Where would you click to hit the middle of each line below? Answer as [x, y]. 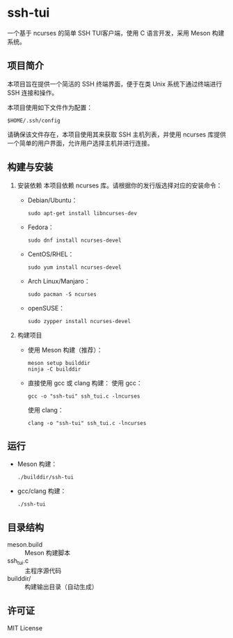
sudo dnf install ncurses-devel [74, 240]
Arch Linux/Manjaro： [59, 281]
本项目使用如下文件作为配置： [50, 107]
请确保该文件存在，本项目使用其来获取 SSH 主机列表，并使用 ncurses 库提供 [116, 134]
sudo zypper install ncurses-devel [79, 321]
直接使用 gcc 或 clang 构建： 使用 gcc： [85, 383]
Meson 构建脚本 [48, 553]
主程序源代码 [43, 570]
